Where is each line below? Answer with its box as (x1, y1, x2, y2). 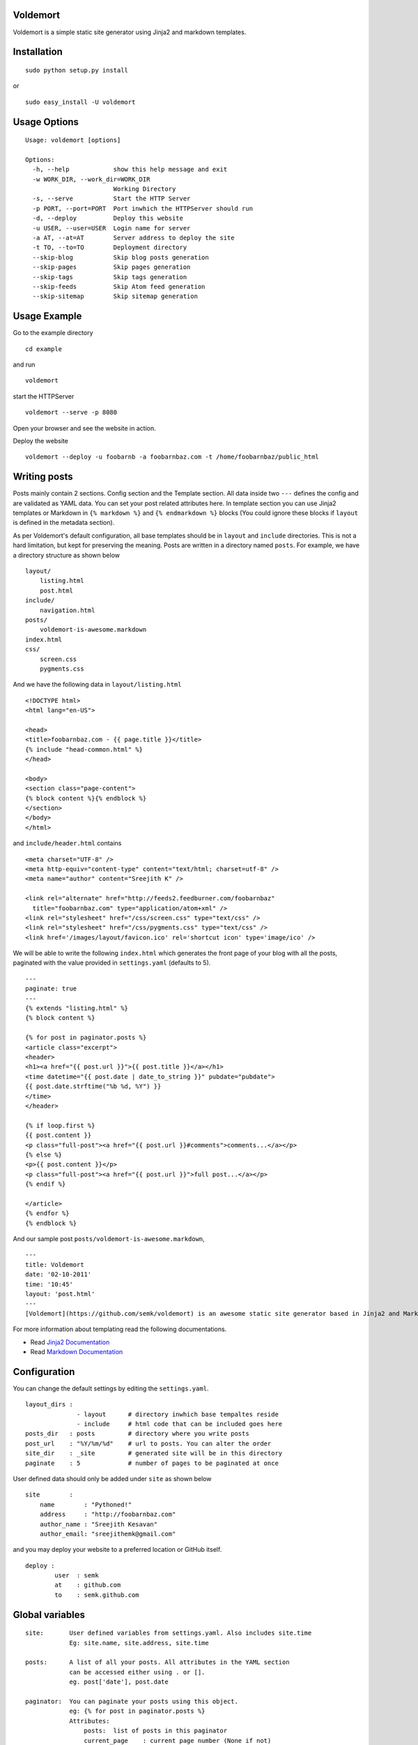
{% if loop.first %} (25, 1121, 95, 1129)
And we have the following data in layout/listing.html (13, 681, 182, 689)
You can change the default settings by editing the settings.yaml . (13, 1384, 209, 1393)
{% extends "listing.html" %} (25, 1004, 129, 1012)
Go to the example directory (13, 329, 93, 337)
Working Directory (113, 185, 176, 193)
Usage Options (13, 116, 79, 128)
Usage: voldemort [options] (25, 136, 121, 144)
